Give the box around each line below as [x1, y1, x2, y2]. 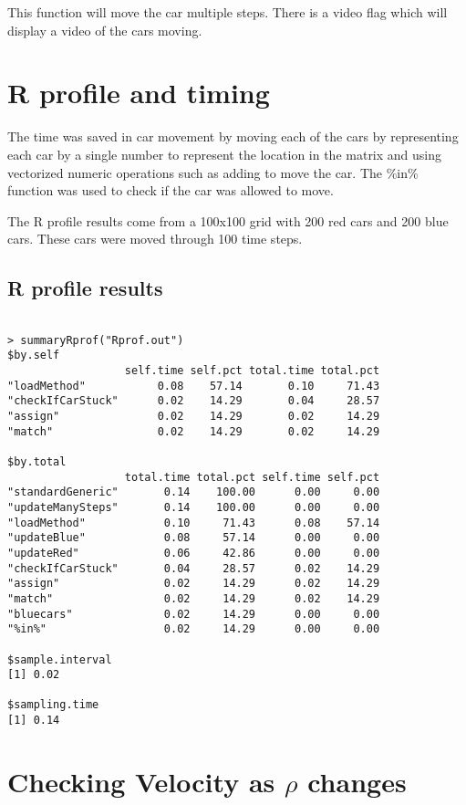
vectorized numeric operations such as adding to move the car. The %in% [7, 162, 419, 182]
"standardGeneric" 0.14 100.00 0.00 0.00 [7, 486, 380, 499]
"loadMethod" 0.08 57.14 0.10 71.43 [7, 379, 380, 392]
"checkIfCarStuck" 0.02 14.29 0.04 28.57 [7, 394, 380, 408]
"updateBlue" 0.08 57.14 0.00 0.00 [7, 531, 380, 545]
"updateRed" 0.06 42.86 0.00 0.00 [7, 546, 380, 559]
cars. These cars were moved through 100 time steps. [7, 229, 303, 248]
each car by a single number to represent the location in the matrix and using [7, 144, 442, 163]
